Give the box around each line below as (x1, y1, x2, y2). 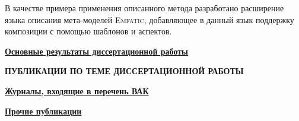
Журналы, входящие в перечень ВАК (5, 84, 149, 97)
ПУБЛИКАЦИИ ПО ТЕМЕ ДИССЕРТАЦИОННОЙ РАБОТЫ (5, 65, 244, 77)
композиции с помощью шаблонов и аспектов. (5, 25, 172, 37)
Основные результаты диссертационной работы (5, 44, 189, 57)
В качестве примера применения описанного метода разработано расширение (5, 2, 284, 14)
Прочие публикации (5, 104, 82, 117)
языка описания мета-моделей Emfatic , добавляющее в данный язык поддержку (5, 13, 294, 26)
